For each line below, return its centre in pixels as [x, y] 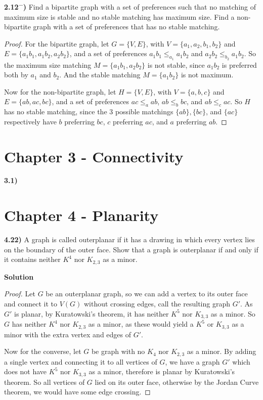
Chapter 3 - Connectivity [94, 156]
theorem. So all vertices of [45, 382]
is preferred [239, 64]
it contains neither [32, 259]
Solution [19, 276]
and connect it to [31, 304]
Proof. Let [20, 294]
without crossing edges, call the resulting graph [157, 304]
